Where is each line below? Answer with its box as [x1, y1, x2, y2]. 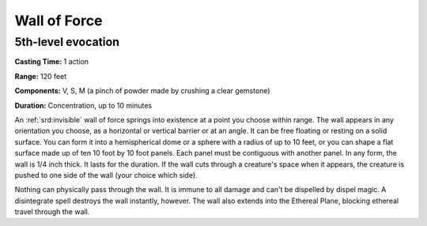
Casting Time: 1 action [14, 57, 89, 66]
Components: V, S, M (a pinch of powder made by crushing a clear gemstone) [14, 86, 270, 96]
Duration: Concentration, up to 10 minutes [14, 100, 153, 110]
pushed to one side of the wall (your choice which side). [14, 170, 198, 179]
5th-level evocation [14, 35, 120, 49]
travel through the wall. [14, 207, 90, 217]
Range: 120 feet [14, 71, 67, 81]
